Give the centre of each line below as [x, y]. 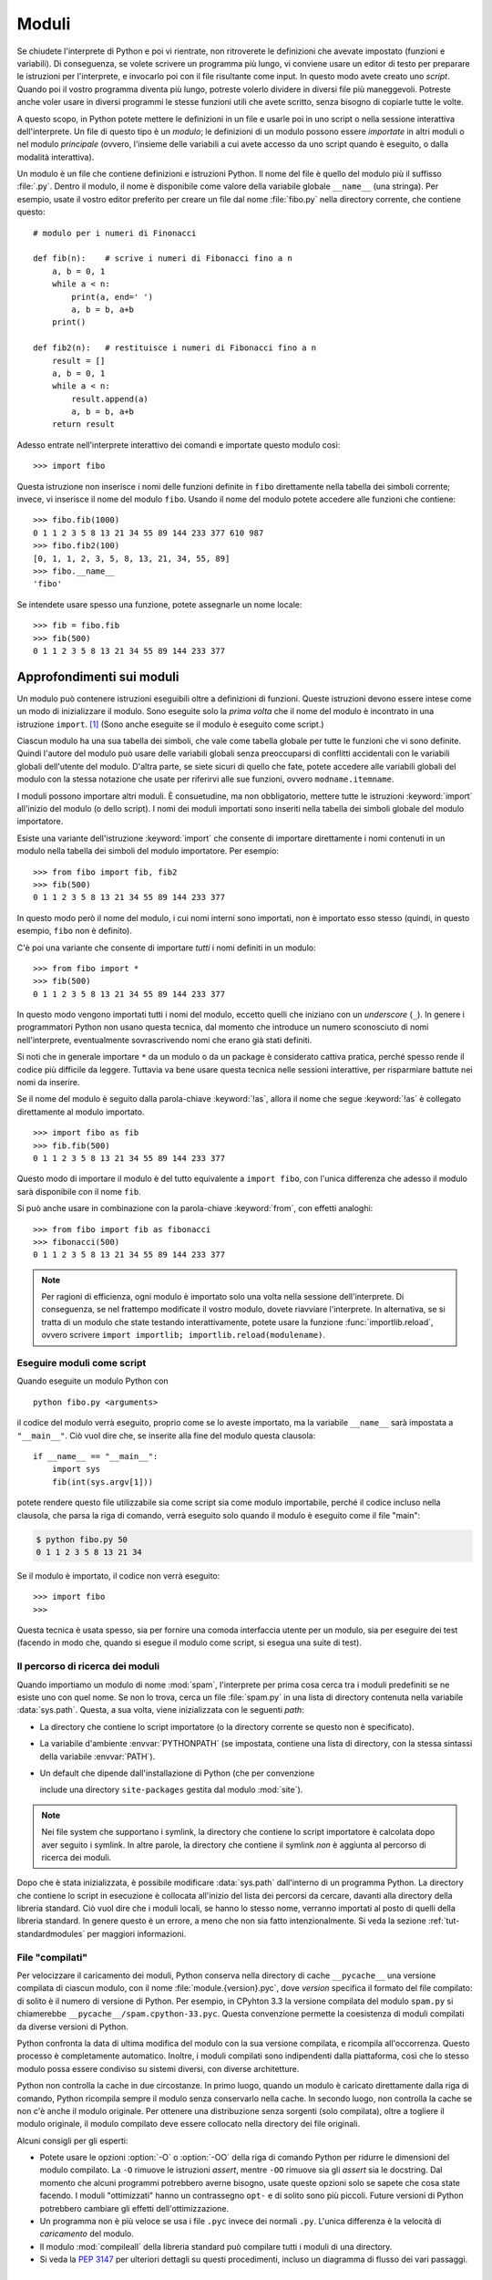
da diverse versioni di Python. [73, 2026]
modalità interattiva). [56, 157]
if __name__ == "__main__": [96, 1456]
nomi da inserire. [48, 1083]
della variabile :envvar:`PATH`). [97, 1757]
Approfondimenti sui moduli [98, 676]
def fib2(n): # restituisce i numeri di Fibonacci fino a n [175, 348]
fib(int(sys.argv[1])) [102, 1482]
